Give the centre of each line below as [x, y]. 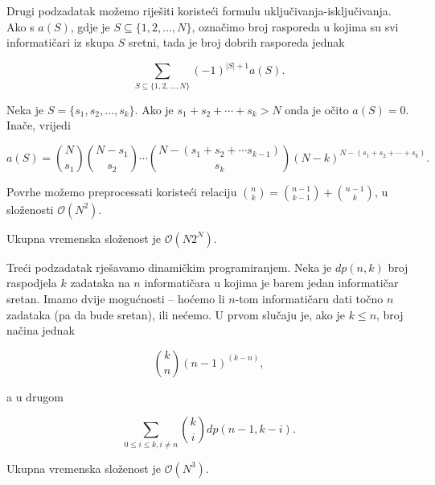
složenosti [30, 209]
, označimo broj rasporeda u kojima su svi [295, 26]
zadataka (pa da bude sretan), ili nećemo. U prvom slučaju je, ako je [176, 314]
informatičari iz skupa [60, 42]
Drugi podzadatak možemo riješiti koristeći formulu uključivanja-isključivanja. [199, 10]
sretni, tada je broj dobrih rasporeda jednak [236, 42]
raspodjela [32, 283]
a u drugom [35, 396]
